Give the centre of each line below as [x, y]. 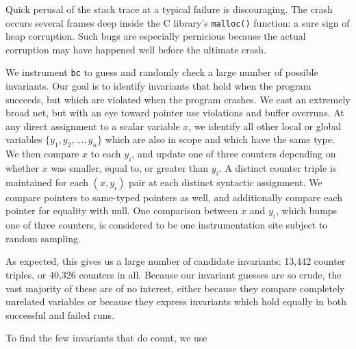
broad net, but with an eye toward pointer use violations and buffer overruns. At [175, 113]
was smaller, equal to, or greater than [130, 168]
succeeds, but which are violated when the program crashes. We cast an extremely [178, 99]
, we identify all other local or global [265, 126]
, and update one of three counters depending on [234, 154]
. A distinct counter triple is [278, 168]
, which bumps [306, 210]
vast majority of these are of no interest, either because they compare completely [175, 288]
